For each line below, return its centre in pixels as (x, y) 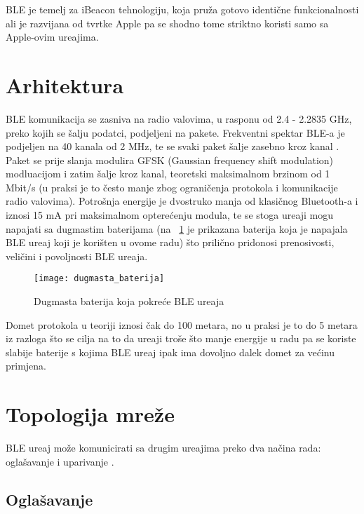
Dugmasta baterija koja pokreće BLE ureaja (129, 301)
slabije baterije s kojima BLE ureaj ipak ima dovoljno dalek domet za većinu (170, 352)
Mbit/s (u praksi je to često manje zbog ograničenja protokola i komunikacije (172, 187)
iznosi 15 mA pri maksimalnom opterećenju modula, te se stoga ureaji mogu (170, 215)
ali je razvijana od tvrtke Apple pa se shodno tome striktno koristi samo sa (167, 23)
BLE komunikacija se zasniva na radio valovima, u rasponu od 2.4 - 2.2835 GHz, (179, 118)
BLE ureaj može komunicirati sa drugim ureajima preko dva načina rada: (163, 448)
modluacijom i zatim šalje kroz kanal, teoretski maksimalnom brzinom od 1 (168, 174)
